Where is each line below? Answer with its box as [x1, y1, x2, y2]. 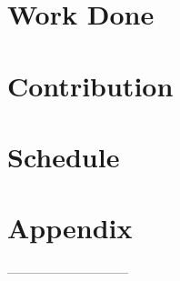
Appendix [7, 209, 133, 246]
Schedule [7, 137, 120, 175]
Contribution [7, 66, 174, 104]
